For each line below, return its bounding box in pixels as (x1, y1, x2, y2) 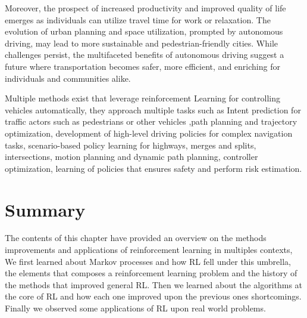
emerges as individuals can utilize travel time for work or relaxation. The (5, 13, 271, 26)
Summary (5, 197, 86, 221)
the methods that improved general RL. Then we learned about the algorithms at (5, 278, 303, 291)
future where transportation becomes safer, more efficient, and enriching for (5, 60, 280, 72)
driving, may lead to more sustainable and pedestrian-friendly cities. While (5, 36, 278, 49)
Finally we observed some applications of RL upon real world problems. (5, 302, 266, 314)
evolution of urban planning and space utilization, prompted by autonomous (5, 25, 283, 38)
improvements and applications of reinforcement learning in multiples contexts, (5, 243, 293, 256)
